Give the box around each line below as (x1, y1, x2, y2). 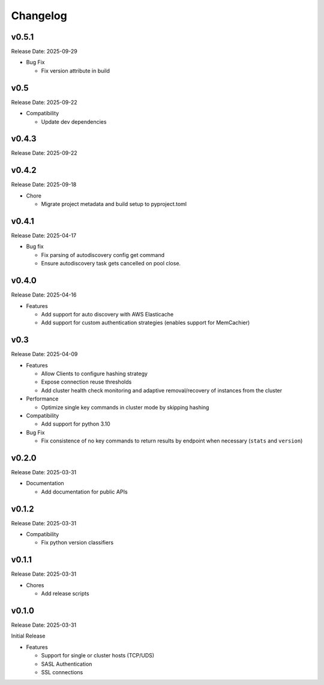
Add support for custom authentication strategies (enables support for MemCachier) (41, 319, 250, 327)
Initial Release (11, 632, 46, 639)
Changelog (11, 9, 67, 22)
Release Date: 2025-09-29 (11, 48, 77, 55)
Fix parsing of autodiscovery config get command (41, 251, 165, 258)
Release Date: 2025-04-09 (11, 351, 78, 358)
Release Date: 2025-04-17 (11, 232, 77, 240)
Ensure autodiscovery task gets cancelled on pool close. (41, 260, 181, 267)
